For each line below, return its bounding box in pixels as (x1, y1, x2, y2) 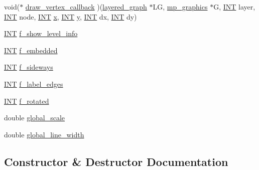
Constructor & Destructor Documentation (4, 153, 228, 169)
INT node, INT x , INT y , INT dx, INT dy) (4, 11, 137, 22)
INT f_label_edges (4, 78, 63, 89)
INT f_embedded (4, 45, 58, 55)
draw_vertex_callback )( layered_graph (25, 2, 147, 12)
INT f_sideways (4, 62, 53, 72)
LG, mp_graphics (153, 2, 208, 12)
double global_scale (4, 112, 65, 123)
